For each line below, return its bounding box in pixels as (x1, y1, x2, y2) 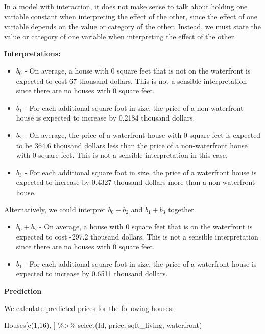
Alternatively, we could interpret (4, 204, 106, 214)
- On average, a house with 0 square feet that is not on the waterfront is (25, 65, 251, 76)
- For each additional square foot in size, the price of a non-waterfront (25, 102, 244, 113)
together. (168, 204, 196, 214)
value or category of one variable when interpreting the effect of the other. (4, 31, 236, 41)
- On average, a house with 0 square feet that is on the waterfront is (39, 221, 253, 232)
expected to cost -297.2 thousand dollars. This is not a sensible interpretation (16, 231, 258, 242)
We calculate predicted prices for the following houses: (4, 302, 174, 313)
